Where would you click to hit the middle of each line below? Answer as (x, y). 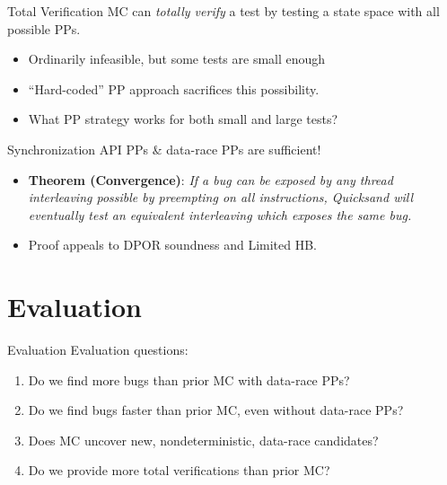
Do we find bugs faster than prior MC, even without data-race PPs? (216, 410)
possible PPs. (44, 28)
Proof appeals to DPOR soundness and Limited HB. (172, 245)
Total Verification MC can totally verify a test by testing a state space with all (223, 11)
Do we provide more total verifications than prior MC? (179, 470)
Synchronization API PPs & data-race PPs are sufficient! (164, 149)
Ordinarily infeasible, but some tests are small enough (177, 59)
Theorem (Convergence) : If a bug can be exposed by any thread (210, 179)
